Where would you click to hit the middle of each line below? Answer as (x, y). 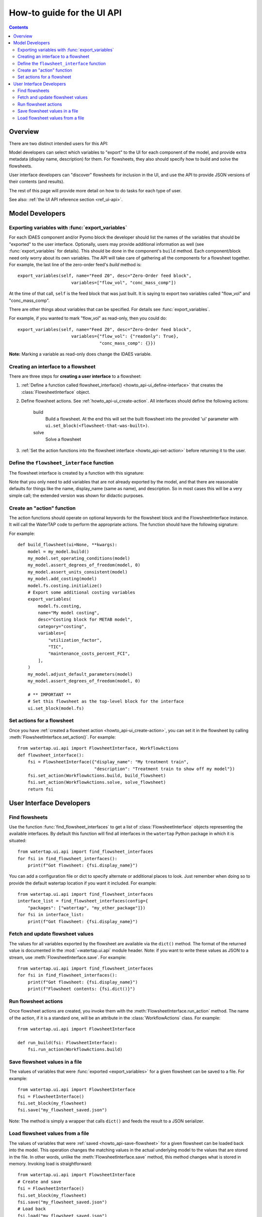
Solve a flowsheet (63, 439)
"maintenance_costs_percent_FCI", (89, 654)
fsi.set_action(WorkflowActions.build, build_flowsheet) (97, 776)
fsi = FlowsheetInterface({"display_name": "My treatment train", (108, 762)
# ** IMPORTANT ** (49, 694)
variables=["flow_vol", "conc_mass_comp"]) (124, 283)
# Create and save (40, 1181)
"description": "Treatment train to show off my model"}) (164, 769)
